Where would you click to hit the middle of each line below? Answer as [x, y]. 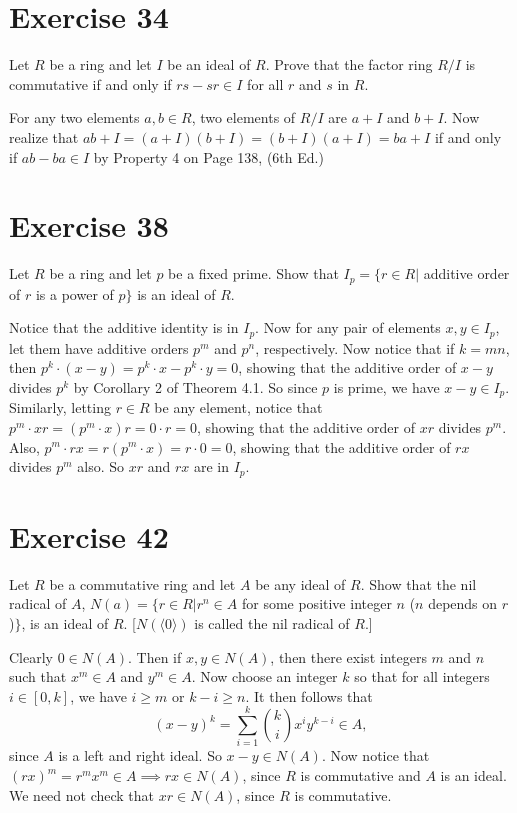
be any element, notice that [238, 407]
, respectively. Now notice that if [355, 347]
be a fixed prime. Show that [253, 273]
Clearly [31, 656]
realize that [44, 136]
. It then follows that [309, 695]
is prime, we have [386, 386]
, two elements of [243, 117]
